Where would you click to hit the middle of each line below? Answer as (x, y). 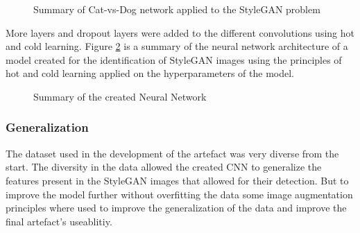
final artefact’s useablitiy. (59, 221)
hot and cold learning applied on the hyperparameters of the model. (150, 73)
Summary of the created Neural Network (120, 96)
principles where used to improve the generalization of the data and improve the (176, 208)
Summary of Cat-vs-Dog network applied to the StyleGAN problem (177, 9)
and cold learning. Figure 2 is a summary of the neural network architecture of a (177, 46)
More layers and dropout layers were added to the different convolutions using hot (180, 32)
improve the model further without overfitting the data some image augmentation (179, 194)
